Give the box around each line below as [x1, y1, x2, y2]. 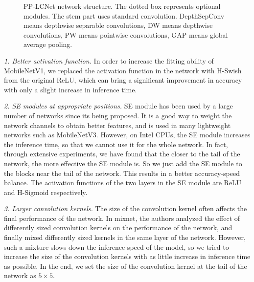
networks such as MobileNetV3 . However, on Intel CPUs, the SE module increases [4, 130, 251, 140]
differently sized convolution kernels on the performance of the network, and [4, 222, 232, 233]
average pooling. [23, 39, 72, 49]
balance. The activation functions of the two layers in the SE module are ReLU [4, 177, 242, 188]
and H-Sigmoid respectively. [4, 187, 88, 197]
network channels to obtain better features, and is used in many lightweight [4, 120, 231, 130]
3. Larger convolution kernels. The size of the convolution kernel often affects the [4, 203, 247, 214]
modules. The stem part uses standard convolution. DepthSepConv [23, 10, 225, 21]
